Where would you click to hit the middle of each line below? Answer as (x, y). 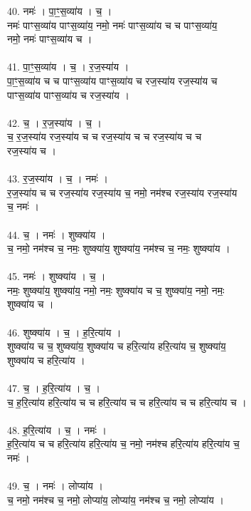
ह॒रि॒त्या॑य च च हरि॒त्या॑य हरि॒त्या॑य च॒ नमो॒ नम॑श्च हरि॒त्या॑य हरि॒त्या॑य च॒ (123, 444)
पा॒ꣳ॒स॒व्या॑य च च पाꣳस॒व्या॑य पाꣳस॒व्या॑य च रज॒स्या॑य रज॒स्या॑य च (112, 80)
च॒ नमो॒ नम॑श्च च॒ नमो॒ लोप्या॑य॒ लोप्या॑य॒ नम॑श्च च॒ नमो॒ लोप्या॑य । (116, 499)
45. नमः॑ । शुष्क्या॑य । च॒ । (57, 276)
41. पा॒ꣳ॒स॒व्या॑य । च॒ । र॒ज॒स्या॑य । (68, 67)
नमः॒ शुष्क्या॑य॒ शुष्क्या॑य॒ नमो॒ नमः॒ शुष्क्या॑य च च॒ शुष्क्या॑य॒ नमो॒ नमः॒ (116, 290)
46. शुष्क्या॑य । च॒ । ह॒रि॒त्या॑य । (64, 332)
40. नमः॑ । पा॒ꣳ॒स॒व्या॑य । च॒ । (60, 11)
